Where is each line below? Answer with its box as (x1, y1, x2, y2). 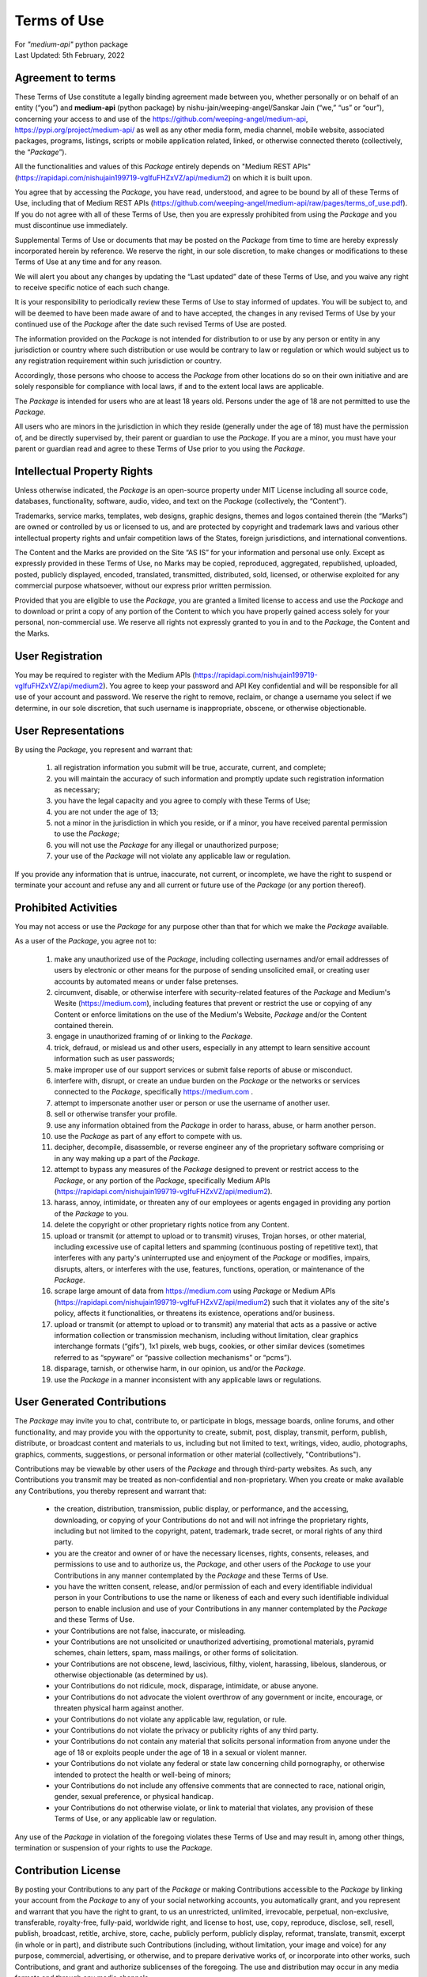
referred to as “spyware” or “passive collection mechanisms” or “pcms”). (54, 1352, 292, 1362)
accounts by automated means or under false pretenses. (54, 977, 239, 986)
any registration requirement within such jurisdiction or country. (14, 356, 221, 365)
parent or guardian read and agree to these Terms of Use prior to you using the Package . (14, 444, 305, 454)
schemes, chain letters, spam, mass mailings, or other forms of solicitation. (54, 1648, 299, 1658)
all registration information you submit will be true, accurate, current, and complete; (54, 763, 327, 773)
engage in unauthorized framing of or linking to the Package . (54, 1032, 253, 1041)
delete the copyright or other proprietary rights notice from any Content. (54, 1220, 290, 1230)
